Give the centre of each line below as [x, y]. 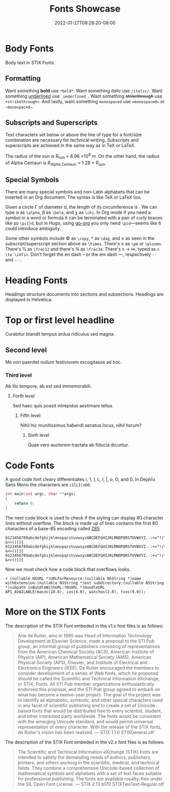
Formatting [23, 79]
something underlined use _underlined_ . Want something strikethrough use [84, 96]
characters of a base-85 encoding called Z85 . [53, 528]
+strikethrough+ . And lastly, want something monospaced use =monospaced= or [85, 101]
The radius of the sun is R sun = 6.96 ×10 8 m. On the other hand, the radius [82, 156]
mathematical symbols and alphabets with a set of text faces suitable [90, 773]
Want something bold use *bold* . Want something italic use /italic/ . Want [84, 90]
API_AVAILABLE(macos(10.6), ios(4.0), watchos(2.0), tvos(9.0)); [75, 592]
